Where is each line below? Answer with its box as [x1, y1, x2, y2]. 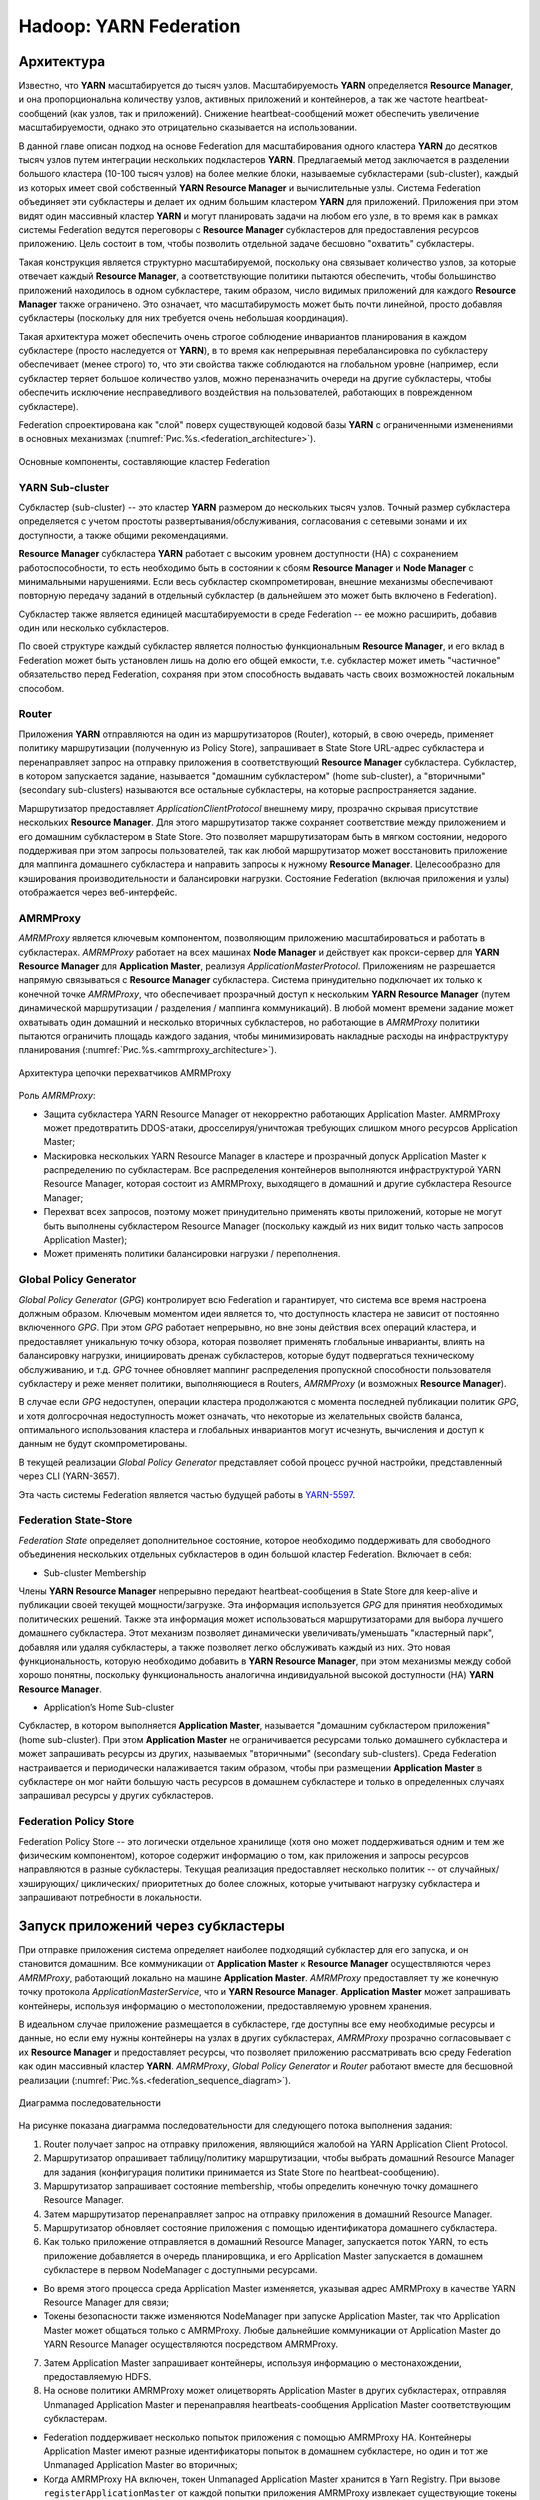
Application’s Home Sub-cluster [43, 1701, 175, 1714]
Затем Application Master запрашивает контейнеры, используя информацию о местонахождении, [43, 2356, 462, 2369]
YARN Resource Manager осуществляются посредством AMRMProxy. [43, 2338, 339, 2350]
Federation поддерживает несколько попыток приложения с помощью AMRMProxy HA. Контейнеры [43, 2431, 472, 2443]
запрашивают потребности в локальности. [18, 1891, 202, 1904]
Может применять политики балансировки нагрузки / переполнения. [43, 1248, 341, 1260]
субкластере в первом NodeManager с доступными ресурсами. [43, 2264, 318, 2276]
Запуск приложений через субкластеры [18, 1917, 285, 1934]
